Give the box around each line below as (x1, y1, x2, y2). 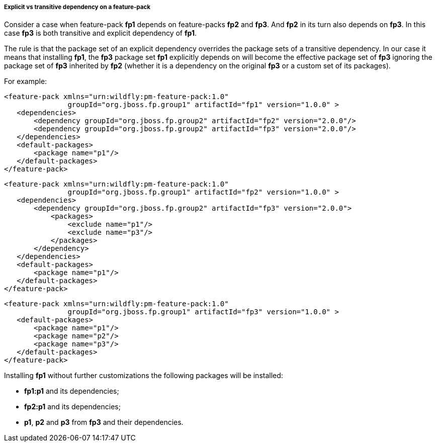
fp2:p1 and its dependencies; (24, 402, 121, 411)
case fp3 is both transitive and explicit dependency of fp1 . (4, 29, 197, 38)
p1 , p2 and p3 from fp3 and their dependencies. (24, 418, 184, 427)
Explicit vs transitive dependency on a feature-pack (4, 4, 151, 11)
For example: (4, 77, 47, 86)
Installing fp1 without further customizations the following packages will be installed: (4, 371, 283, 380)
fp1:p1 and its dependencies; (24, 387, 119, 396)
